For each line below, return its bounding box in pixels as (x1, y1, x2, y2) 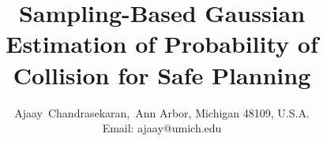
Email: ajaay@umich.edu (102, 120, 222, 136)
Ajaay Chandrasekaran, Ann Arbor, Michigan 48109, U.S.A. (14, 104, 310, 121)
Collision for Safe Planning (13, 58, 311, 91)
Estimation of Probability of (6, 28, 318, 60)
